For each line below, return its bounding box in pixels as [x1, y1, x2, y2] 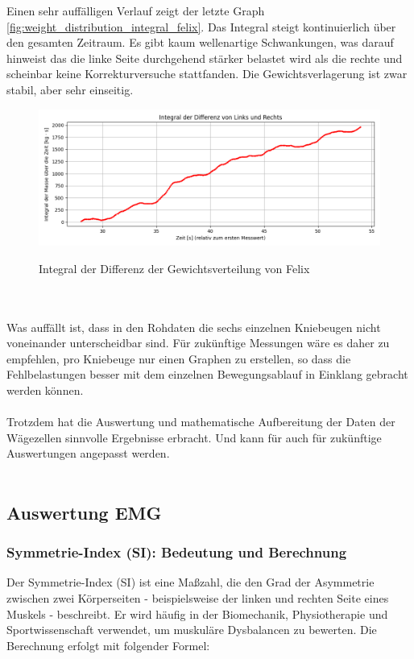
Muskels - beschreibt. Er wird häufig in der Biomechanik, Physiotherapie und [6, 605, 388, 622]
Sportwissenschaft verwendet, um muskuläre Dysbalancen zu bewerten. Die [6, 621, 377, 638]
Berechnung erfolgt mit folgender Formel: [6, 636, 210, 653]
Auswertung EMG [6, 499, 162, 524]
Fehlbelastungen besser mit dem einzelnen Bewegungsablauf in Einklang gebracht [6, 366, 408, 383]
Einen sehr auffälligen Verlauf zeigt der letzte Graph [6, 2, 265, 19]
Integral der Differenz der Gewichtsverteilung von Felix [39, 259, 310, 276]
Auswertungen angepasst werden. [6, 445, 170, 462]
